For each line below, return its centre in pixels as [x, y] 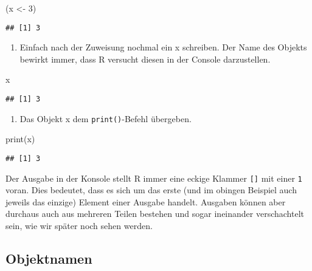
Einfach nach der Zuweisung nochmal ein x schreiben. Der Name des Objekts [163, 47]
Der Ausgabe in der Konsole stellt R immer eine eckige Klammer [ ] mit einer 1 [154, 178]
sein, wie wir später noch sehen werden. [79, 226]
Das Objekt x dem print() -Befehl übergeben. [106, 118]
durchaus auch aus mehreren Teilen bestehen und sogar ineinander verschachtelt [155, 214]
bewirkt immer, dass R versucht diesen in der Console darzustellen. [145, 59]
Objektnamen [49, 259]
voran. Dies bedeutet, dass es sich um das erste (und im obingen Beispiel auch [151, 190]
